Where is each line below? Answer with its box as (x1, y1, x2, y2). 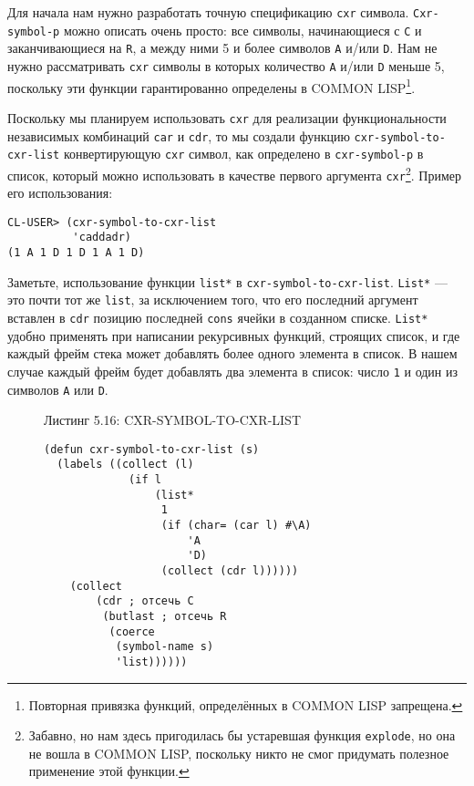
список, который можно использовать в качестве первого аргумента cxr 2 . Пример (7, 162, 461, 184)
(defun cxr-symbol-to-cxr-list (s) (44, 442, 260, 456)
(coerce (108, 625, 155, 638)
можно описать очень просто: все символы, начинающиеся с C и (63, 20, 422, 39)
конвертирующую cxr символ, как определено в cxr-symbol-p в (63, 144, 424, 163)
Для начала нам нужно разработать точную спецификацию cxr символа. (7, 3, 409, 21)
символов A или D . (7, 379, 108, 398)
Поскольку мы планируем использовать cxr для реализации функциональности (7, 108, 447, 127)
